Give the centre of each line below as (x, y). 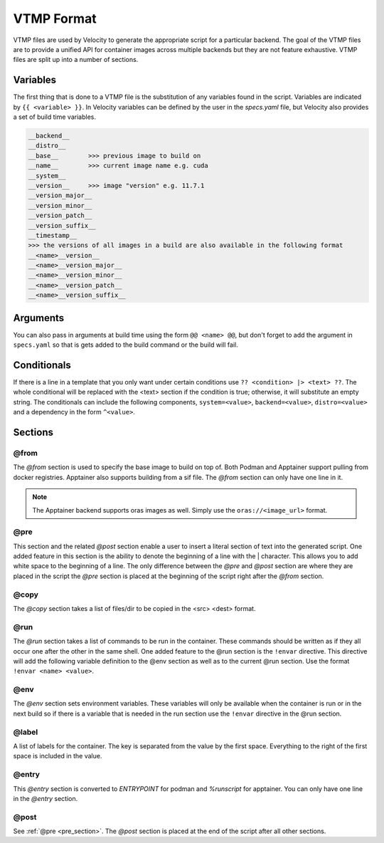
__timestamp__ (53, 235)
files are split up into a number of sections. (76, 60)
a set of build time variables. (54, 117)
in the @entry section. (46, 798)
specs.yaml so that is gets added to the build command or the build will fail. (126, 345)
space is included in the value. (58, 756)
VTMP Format (55, 19)
